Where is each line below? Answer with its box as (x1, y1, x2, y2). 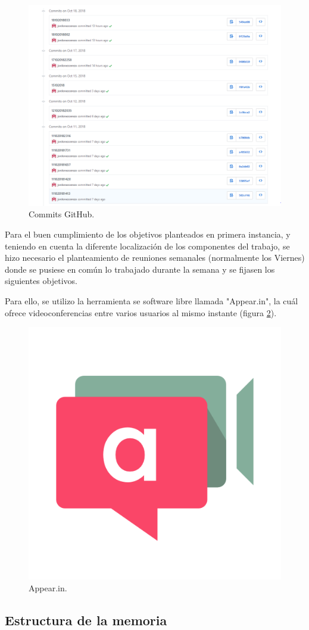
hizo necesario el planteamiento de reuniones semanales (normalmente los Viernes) (5, 251, 305, 264)
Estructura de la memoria (5, 610, 167, 629)
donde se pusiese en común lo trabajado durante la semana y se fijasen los (5, 263, 275, 275)
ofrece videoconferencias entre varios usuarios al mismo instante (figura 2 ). (5, 306, 277, 319)
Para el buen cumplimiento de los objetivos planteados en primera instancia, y (5, 228, 291, 241)
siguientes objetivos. (5, 275, 77, 287)
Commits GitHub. (29, 208, 95, 220)
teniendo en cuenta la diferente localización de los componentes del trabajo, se (5, 239, 290, 252)
